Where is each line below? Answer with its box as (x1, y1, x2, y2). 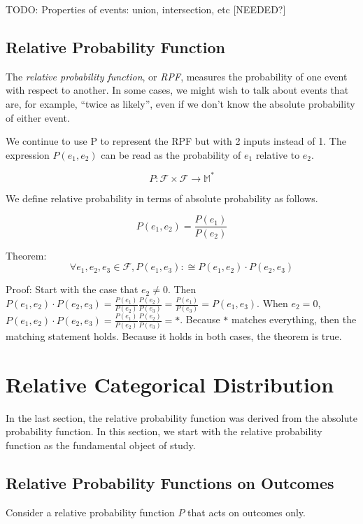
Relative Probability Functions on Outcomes (6, 472, 334, 493)
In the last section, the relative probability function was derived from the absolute (6, 410, 357, 425)
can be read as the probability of (101, 147, 241, 162)
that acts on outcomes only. (187, 504, 306, 519)
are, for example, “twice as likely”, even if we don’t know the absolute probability (6, 96, 355, 111)
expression (6, 147, 50, 162)
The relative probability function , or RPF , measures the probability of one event (6, 69, 348, 83)
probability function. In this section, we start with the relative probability (6, 424, 322, 439)
